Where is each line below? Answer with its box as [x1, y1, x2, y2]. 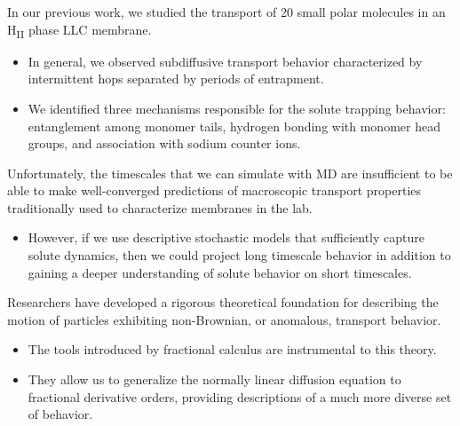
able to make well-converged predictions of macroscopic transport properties [7, 181, 422, 200]
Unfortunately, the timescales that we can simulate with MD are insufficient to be [7, 163, 453, 182]
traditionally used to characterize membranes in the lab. [7, 198, 313, 217]
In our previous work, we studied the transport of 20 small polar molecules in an [7, 3, 446, 20]
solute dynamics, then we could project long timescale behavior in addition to [28, 246, 451, 264]
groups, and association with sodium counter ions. [28, 134, 301, 153]
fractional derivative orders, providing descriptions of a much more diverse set [28, 387, 452, 406]
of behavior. [28, 405, 93, 423]
